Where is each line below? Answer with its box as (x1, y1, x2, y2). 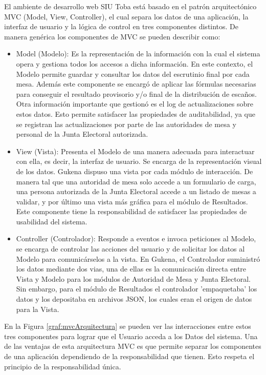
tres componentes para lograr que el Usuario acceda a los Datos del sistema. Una (4, 330, 258, 341)
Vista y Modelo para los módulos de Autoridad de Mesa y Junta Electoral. (16, 273, 251, 284)
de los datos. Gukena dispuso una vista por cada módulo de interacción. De (16, 165, 253, 176)
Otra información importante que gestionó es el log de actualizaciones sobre (16, 98, 254, 109)
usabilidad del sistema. (16, 216, 87, 226)
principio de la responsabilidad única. (4, 361, 121, 371)
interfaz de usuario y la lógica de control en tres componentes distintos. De (4, 21, 239, 32)
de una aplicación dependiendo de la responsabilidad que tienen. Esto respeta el (4, 351, 255, 361)
